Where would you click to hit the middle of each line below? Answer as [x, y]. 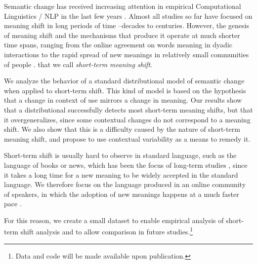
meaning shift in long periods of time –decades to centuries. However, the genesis [127, 25]
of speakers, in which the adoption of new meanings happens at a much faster [122, 194]
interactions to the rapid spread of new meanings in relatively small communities [127, 54]
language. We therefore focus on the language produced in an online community [125, 184]
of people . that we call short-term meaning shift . [78, 64]
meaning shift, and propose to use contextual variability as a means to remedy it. [127, 138]
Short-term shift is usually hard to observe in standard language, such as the [120, 155]
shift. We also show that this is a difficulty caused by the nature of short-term [122, 129]
